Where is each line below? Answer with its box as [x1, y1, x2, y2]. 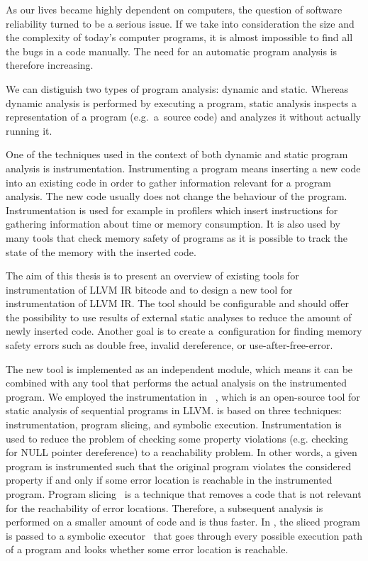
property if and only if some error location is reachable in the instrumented [6, 472, 333, 487]
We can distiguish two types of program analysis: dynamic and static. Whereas [6, 81, 349, 96]
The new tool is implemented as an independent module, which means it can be [6, 361, 353, 376]
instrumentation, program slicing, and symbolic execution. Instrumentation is [6, 417, 342, 432]
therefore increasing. [6, 57, 94, 72]
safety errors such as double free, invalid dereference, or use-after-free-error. [6, 338, 333, 352]
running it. [6, 123, 52, 138]
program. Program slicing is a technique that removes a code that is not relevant [6, 487, 362, 501]
